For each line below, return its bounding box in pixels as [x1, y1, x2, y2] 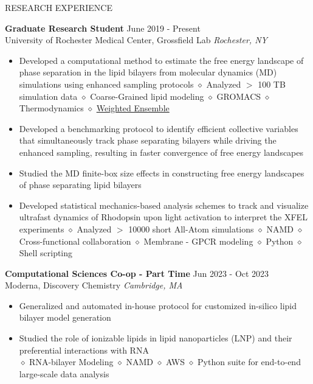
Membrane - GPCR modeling [143, 234, 253, 247]
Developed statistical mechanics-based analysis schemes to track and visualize [19, 198, 309, 211]
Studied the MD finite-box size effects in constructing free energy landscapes [19, 166, 304, 179]
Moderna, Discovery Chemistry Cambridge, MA [5, 279, 183, 291]
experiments [19, 222, 64, 235]
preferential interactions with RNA [19, 343, 149, 356]
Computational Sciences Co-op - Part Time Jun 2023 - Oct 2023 [5, 267, 269, 279]
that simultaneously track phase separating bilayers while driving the [19, 134, 277, 147]
